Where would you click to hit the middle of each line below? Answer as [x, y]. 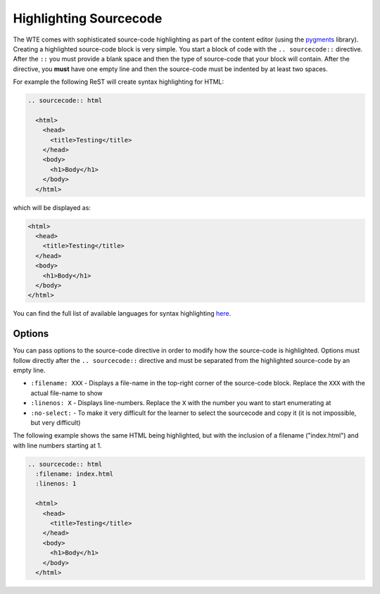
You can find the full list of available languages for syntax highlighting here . [122, 314]
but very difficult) [56, 422]
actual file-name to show [67, 393]
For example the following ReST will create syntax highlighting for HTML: [119, 82]
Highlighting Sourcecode [88, 18]
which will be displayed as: [52, 207]
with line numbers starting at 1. [57, 445]
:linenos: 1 [56, 484]
